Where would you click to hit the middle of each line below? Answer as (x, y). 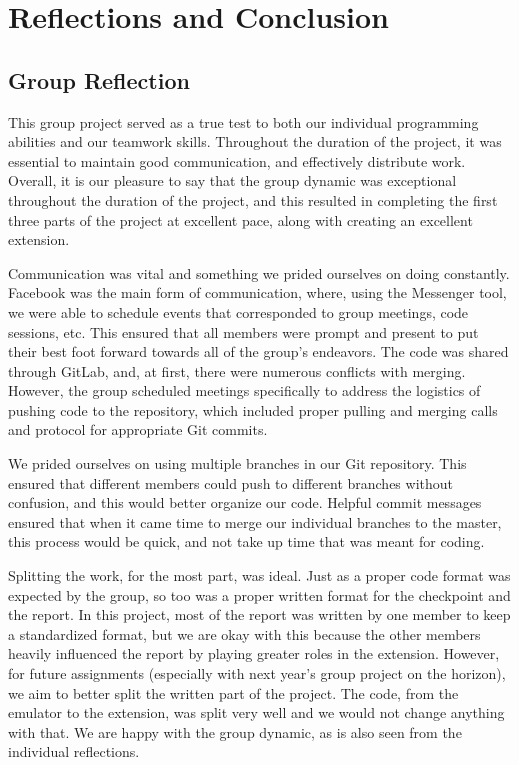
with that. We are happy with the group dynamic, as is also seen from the (235, 731)
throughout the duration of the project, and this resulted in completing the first (253, 199)
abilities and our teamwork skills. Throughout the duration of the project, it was (255, 141)
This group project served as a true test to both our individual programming (243, 121)
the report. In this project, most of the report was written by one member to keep (259, 614)
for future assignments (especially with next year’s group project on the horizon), (257, 673)
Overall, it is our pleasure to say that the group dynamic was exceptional (232, 180)
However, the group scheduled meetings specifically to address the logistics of (244, 390)
